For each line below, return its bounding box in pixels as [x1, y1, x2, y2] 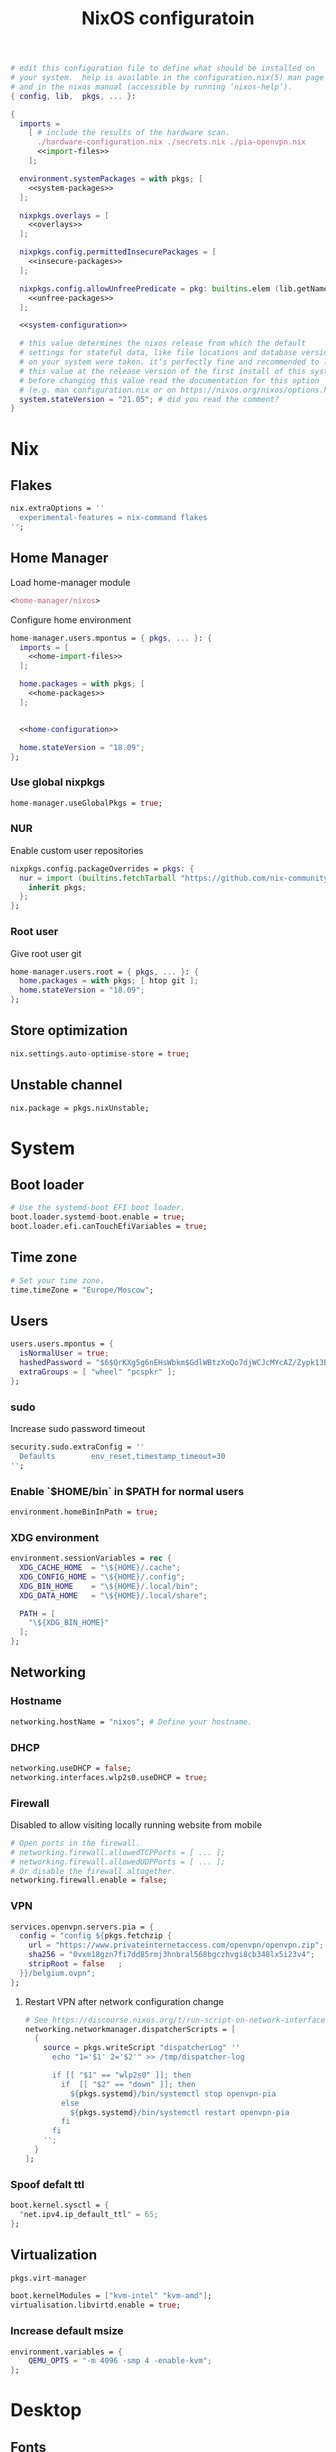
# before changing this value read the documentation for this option [19, 375, 320, 386]
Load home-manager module [10, 576, 131, 588]
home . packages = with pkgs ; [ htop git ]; [19, 976, 199, 986]
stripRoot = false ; [28, 1959, 123, 1969]
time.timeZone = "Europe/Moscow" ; [10, 1285, 155, 1295]
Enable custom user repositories [10, 844, 144, 856]
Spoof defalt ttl [10, 2177, 85, 2191]
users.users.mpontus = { [10, 1339, 114, 1349]
